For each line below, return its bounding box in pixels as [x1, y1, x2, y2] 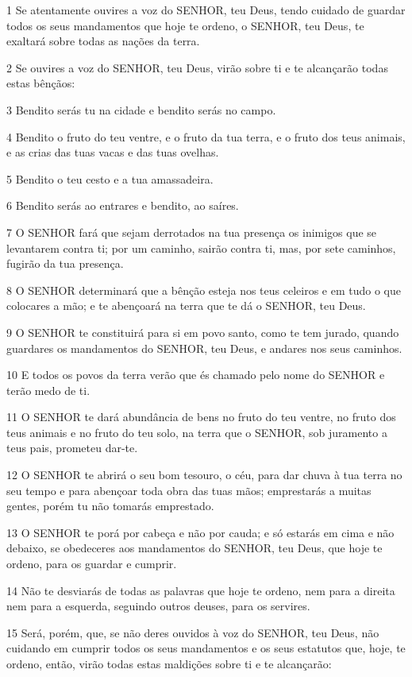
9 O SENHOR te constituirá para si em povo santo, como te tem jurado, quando [6, 323, 399, 340]
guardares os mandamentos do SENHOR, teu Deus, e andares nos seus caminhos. [6, 339, 402, 356]
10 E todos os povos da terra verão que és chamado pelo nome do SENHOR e [6, 366, 385, 383]
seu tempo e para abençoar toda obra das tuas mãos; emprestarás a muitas [6, 482, 372, 498]
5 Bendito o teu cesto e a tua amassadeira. [6, 170, 214, 187]
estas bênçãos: [6, 75, 75, 91]
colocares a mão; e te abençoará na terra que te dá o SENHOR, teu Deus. [6, 297, 366, 314]
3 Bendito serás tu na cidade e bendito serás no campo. [6, 101, 276, 118]
